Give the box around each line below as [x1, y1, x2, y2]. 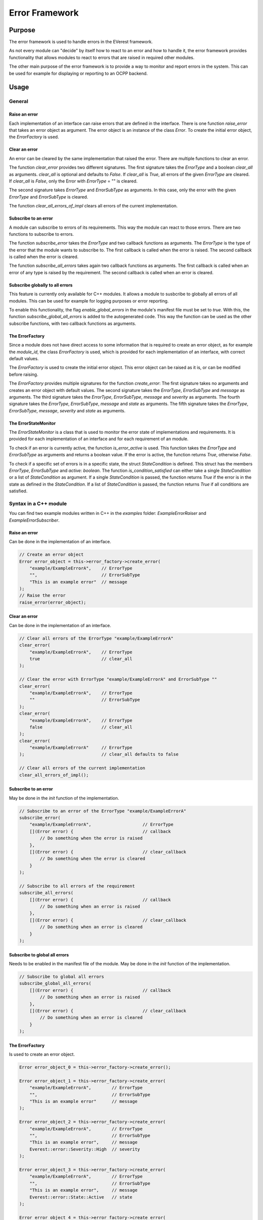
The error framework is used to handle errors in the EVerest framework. [9, 39, 153, 45]
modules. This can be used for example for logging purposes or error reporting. [9, 298, 169, 304]
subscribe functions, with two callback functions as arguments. [9, 320, 136, 326]
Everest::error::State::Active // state [29, 1194, 132, 1200]
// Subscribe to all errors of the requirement [19, 883, 135, 889]
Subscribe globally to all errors [9, 282, 73, 288]
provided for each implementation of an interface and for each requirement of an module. [9, 436, 188, 442]
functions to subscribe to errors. [9, 231, 74, 237]
